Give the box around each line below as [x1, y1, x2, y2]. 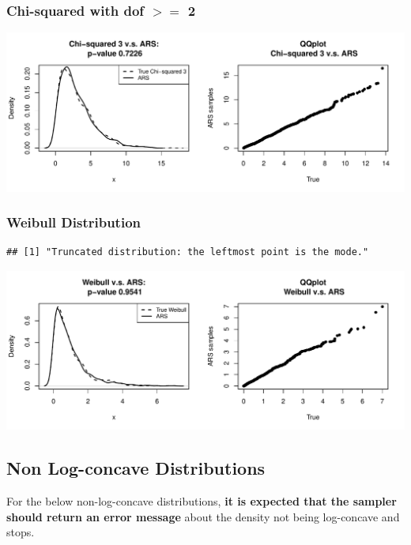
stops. [6, 524, 35, 540]
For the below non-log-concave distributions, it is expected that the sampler [6, 493, 397, 509]
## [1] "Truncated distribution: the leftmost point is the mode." [6, 246, 369, 258]
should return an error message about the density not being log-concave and [6, 508, 400, 524]
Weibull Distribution [6, 212, 141, 232]
